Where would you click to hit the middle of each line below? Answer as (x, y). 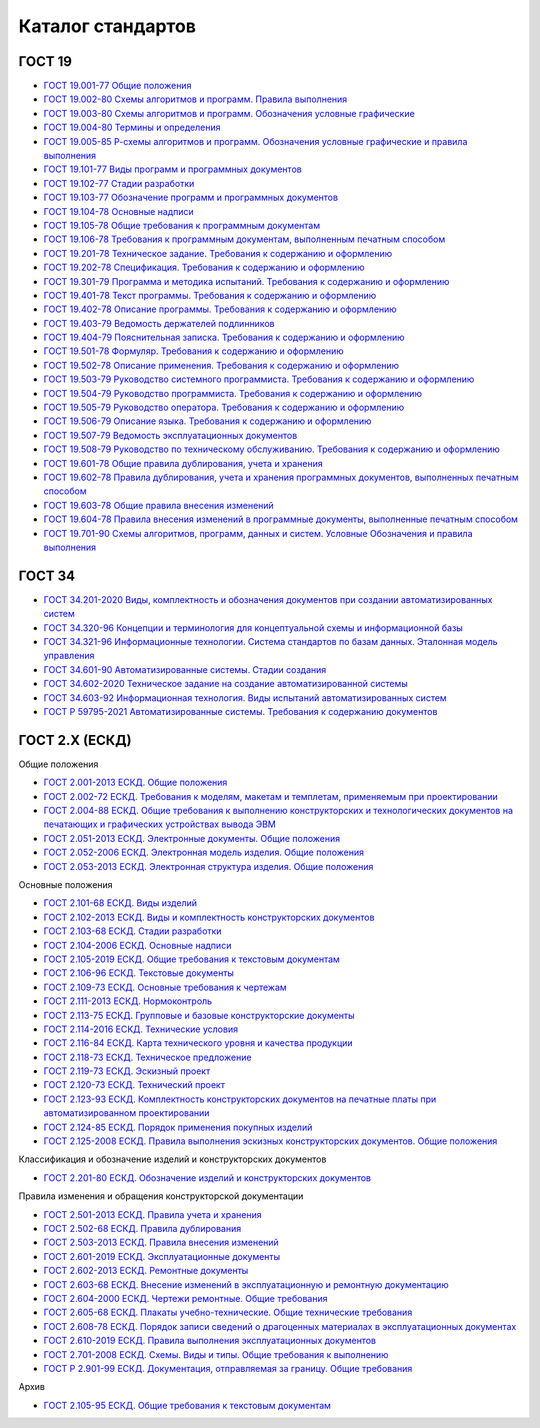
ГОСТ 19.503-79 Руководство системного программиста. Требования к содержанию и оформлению (259, 379)
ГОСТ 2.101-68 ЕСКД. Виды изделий (120, 903)
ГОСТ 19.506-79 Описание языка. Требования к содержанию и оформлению (207, 421)
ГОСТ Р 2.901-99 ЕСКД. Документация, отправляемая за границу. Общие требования (228, 1368)
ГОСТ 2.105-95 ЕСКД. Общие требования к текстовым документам (187, 1405)
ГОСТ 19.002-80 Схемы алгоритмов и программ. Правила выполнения (195, 99)
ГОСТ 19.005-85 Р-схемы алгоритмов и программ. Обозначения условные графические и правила (255, 141)
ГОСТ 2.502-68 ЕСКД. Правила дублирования (142, 1228)
